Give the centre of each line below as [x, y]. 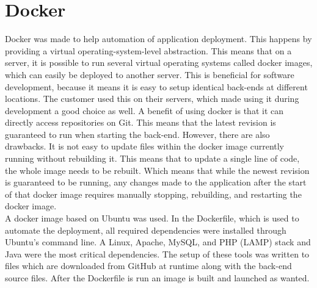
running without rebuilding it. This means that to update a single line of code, [152, 158]
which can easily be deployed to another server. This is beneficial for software [150, 74]
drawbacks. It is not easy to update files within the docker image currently [145, 146]
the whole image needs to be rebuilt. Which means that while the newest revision [157, 170]
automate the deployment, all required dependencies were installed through [146, 230]
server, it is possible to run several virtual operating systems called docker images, [159, 63]
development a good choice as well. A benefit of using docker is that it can [144, 110]
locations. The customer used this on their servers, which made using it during [152, 99]
